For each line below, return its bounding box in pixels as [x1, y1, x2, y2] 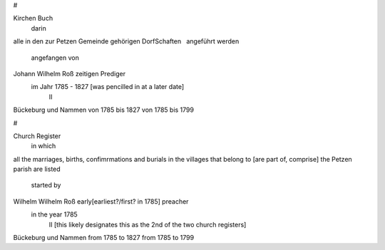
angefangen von [31, 53, 80, 62]
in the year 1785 [31, 210, 78, 219]
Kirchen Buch [13, 14, 53, 23]
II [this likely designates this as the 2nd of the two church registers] [48, 220, 247, 229]
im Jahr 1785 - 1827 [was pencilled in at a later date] [31, 83, 185, 91]
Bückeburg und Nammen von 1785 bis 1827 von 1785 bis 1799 [13, 105, 194, 114]
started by [31, 181, 61, 189]
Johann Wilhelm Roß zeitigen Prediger [13, 69, 126, 78]
